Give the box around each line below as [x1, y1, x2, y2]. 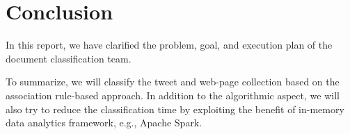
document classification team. [6, 51, 132, 65]
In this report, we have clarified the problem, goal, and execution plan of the [6, 37, 333, 52]
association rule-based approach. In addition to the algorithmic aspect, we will [6, 87, 340, 102]
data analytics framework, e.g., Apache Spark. [6, 115, 202, 130]
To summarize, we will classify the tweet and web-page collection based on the [6, 74, 340, 89]
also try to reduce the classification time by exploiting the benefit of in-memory [6, 101, 344, 116]
